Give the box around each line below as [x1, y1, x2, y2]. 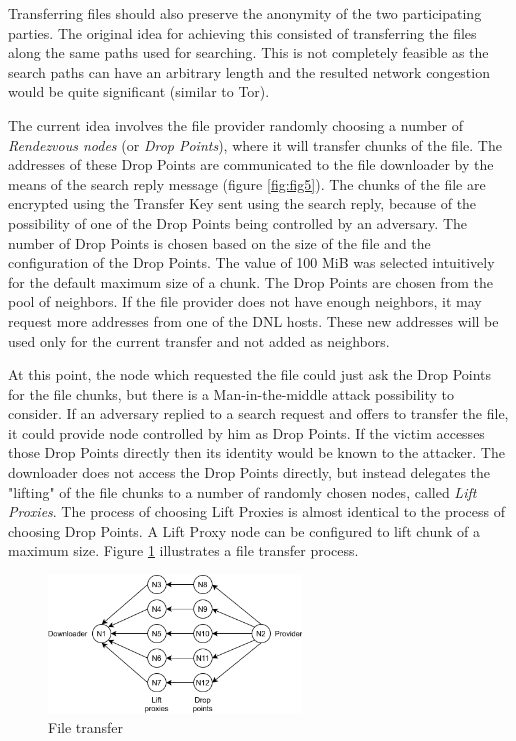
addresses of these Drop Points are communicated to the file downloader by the [8, 154, 494, 175]
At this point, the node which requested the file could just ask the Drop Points [8, 364, 492, 385]
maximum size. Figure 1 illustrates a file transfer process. [8, 540, 359, 561]
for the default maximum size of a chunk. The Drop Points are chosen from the [8, 271, 493, 292]
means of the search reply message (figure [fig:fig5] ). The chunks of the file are [8, 173, 486, 194]
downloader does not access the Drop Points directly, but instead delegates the [8, 462, 491, 483]
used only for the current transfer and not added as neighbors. [8, 330, 390, 351]
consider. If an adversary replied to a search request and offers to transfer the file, [8, 403, 509, 424]
